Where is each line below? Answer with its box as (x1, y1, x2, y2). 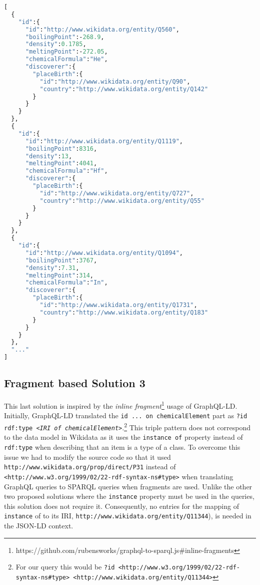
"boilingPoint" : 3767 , (25, 256, 97, 264)
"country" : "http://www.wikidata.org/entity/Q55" (39, 197, 204, 204)
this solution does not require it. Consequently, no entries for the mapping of (4, 500, 239, 511)
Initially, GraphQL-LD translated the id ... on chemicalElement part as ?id (4, 410, 247, 421)
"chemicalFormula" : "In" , (25, 279, 108, 286)
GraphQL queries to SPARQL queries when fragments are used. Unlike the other (4, 481, 252, 491)
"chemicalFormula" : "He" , (25, 56, 108, 63)
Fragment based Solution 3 (4, 375, 145, 391)
